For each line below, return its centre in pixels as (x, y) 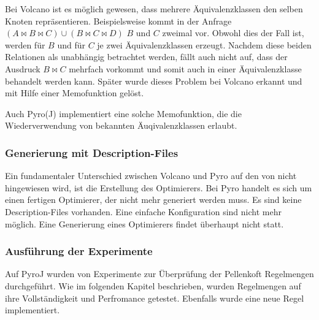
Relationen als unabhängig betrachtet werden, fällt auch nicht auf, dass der (146, 57)
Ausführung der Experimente (79, 251)
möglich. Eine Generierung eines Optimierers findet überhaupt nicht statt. (144, 223)
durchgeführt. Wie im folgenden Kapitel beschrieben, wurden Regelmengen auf (153, 285)
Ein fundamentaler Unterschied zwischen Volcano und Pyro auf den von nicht (151, 176)
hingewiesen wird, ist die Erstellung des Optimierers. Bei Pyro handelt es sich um (159, 187)
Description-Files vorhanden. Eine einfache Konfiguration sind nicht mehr (143, 211)
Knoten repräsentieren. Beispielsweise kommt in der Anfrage (118, 21)
